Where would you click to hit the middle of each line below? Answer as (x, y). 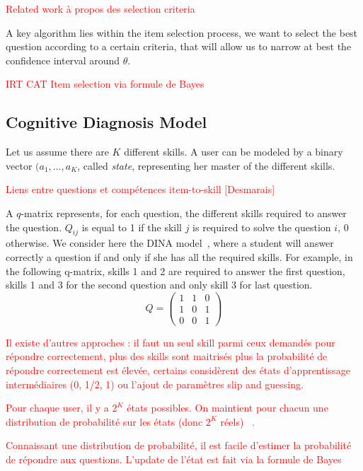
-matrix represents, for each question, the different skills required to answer (184, 213)
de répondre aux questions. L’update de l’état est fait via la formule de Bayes (174, 459)
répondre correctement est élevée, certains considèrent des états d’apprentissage (178, 370)
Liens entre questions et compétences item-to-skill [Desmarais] (140, 189)
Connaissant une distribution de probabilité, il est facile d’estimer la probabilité (179, 445)
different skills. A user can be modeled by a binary (234, 152)
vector (19, 165)
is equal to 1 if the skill (132, 227)
